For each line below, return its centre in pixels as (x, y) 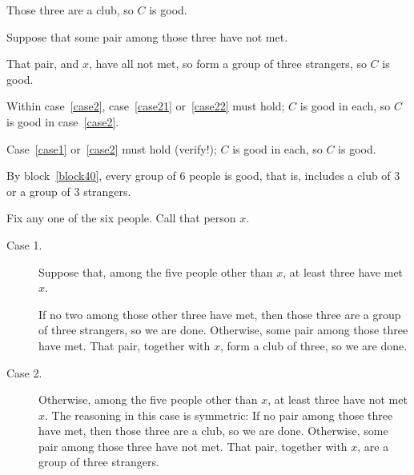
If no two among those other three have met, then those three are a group (220, 314)
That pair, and (43, 64)
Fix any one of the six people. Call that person (121, 218)
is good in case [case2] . (63, 121)
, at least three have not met (338, 399)
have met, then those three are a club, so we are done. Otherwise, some (213, 431)
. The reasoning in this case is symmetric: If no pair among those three (219, 415)
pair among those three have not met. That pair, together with (193, 446)
